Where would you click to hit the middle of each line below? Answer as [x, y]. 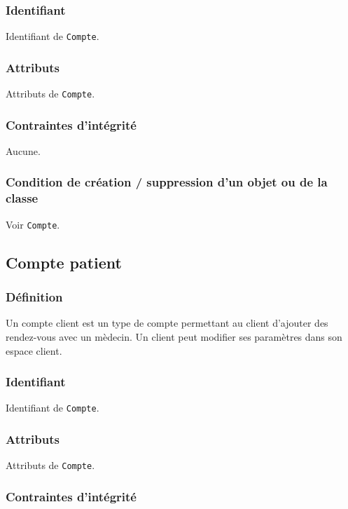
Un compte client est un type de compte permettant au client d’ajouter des [167, 323]
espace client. [34, 350]
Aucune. [23, 150]
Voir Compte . [33, 224]
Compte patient [64, 262]
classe [22, 198]
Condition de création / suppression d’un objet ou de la [167, 182]
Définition [34, 297]
